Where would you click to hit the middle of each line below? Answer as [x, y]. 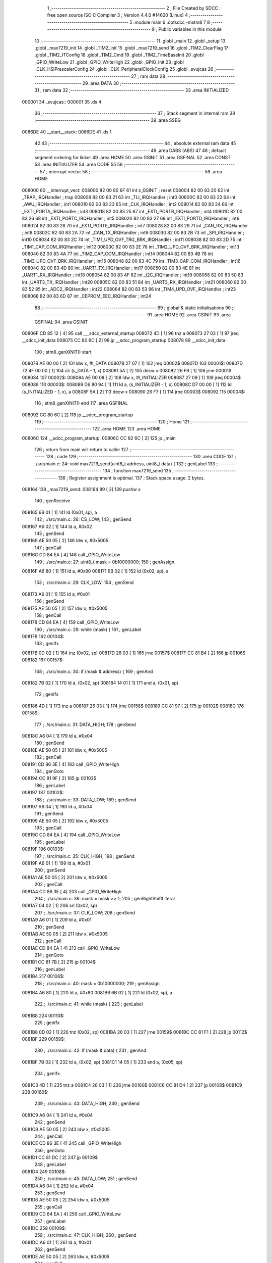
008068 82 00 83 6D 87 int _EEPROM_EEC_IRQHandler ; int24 [87, 296]
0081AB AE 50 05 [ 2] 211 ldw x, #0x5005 [65, 934]
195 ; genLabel [50, 842]
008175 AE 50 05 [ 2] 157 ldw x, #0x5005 [65, 608]
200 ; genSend [50, 870]
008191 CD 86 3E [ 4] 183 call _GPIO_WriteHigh [71, 764]
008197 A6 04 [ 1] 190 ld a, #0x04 [57, 806]
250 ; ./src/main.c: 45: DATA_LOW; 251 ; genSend [86, 1179]
